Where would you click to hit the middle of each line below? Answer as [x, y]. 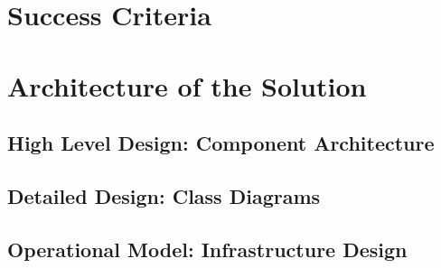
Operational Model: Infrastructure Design [207, 249]
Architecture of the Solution [187, 85]
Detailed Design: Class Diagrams [164, 195]
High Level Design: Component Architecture [221, 143]
